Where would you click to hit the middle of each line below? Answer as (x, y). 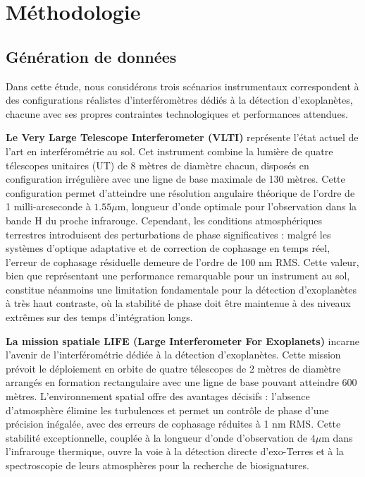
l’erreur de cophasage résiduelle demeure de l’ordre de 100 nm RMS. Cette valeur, (182, 261)
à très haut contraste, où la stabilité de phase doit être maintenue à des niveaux (178, 303)
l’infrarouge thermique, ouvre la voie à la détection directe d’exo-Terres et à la (175, 451)
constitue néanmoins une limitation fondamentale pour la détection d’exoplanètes (181, 289)
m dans (337, 437)
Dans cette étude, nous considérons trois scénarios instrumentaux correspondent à (182, 86)
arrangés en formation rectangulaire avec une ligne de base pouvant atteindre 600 (181, 382)
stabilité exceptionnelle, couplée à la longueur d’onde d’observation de (157, 437)
